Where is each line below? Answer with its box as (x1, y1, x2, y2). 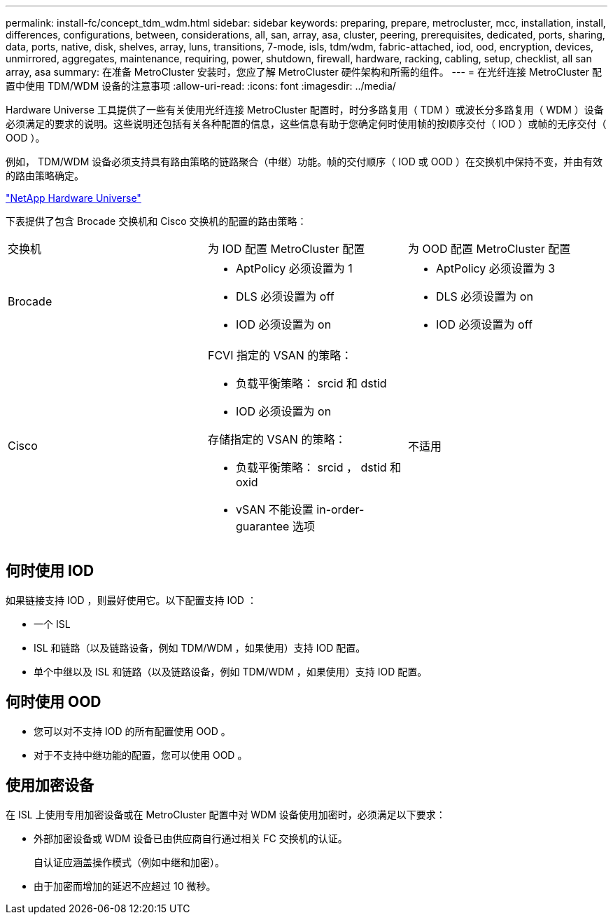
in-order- (316, 502, 365, 516)
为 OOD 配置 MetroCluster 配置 (407, 242, 571, 256)
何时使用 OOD (6, 693, 101, 711)
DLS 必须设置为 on (435, 289, 533, 303)
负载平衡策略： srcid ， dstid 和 (235, 460, 402, 474)
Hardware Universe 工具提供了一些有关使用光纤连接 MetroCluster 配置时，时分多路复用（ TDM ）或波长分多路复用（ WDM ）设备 (6, 104, 604, 116)
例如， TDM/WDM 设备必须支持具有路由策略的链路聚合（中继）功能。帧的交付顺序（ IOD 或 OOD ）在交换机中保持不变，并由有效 (6, 156, 603, 167)
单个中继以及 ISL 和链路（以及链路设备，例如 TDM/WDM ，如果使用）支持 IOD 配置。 (34, 665, 428, 678)
